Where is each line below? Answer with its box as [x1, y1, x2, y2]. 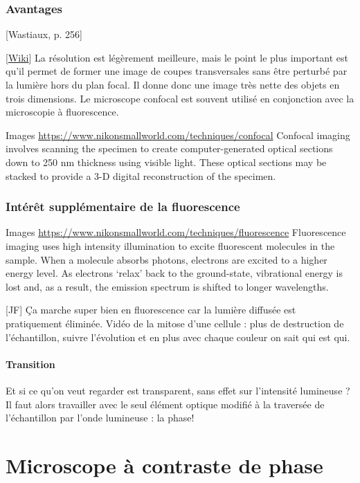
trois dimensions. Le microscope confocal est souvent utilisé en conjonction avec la [6, 91, 354, 105]
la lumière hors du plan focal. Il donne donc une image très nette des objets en [6, 78, 340, 91]
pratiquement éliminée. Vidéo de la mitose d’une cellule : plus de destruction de [6, 316, 344, 330]
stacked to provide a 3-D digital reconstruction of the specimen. [6, 168, 276, 183]
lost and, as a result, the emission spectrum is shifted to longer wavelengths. [6, 279, 329, 293]
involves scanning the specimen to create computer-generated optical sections [6, 141, 333, 156]
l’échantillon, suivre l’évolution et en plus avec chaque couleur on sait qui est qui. [6, 329, 350, 344]
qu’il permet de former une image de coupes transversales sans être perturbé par [6, 64, 348, 78]
